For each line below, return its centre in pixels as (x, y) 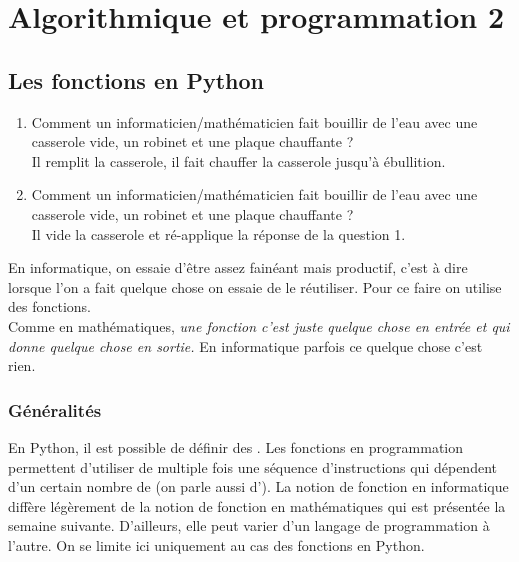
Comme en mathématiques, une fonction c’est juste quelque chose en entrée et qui (259, 325)
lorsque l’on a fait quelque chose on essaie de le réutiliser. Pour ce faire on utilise (255, 286)
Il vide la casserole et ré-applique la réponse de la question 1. (218, 233)
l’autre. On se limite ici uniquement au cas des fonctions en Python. (216, 544)
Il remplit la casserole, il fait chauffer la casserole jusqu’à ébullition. (238, 160)
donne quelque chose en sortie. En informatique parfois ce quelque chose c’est (245, 345)
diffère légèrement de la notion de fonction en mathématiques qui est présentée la (257, 505)
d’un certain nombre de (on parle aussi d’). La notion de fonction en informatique (258, 486)
